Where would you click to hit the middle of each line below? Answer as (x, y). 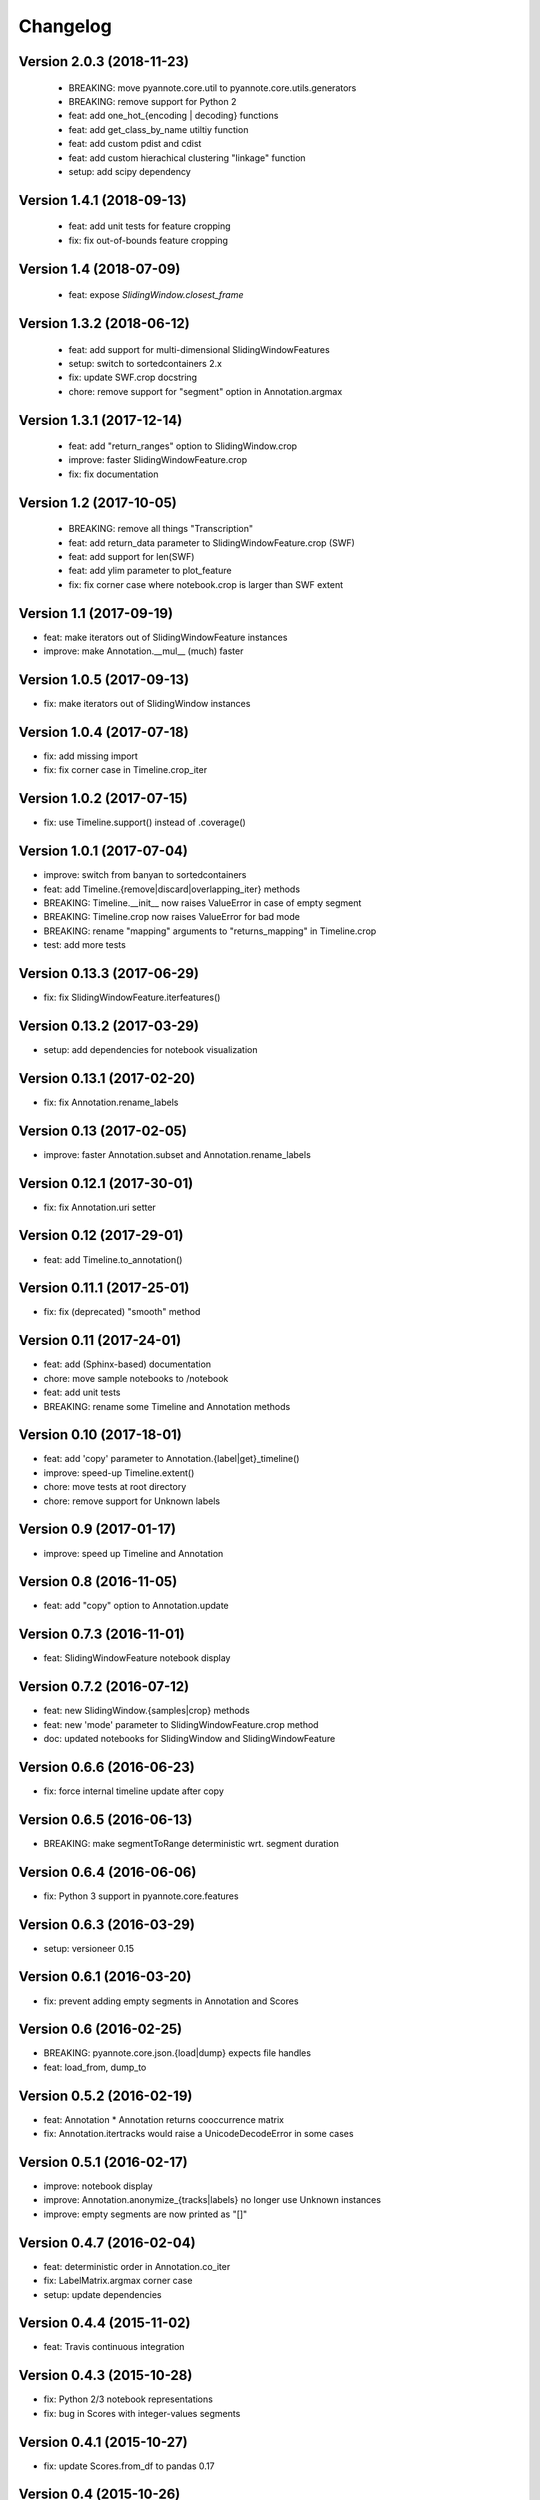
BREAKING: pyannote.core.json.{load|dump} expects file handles (177, 2053)
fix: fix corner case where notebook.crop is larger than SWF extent (206, 584)
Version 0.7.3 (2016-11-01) (101, 1634)
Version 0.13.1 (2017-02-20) (107, 1078)
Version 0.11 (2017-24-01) (100, 1340)
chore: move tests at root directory (115, 1487)
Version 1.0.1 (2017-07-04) (103, 851)
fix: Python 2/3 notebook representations (128, 2399)
